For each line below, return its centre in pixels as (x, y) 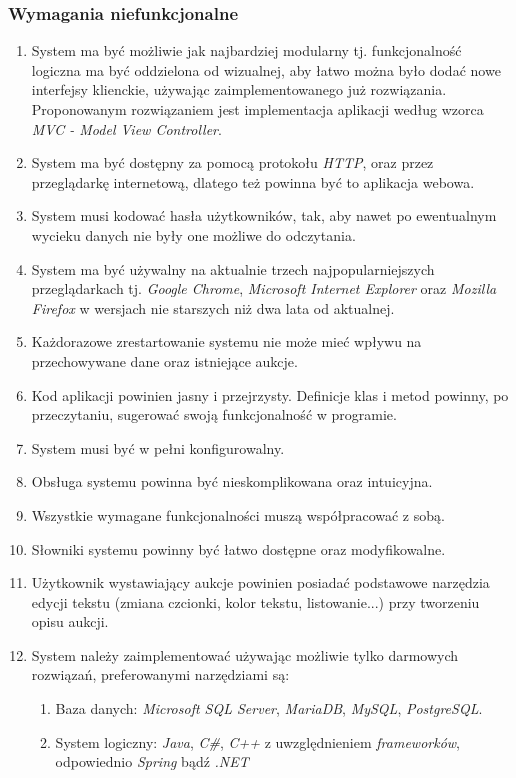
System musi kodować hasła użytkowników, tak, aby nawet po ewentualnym (264, 215)
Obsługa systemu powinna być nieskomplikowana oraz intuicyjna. (232, 481)
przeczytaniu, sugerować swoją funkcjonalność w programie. (214, 414)
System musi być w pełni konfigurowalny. (158, 447)
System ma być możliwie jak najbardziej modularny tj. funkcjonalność (246, 50)
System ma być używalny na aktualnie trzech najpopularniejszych (233, 268)
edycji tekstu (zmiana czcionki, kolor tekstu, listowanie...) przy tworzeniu (255, 601)
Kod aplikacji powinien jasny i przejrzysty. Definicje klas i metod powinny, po (270, 394)
